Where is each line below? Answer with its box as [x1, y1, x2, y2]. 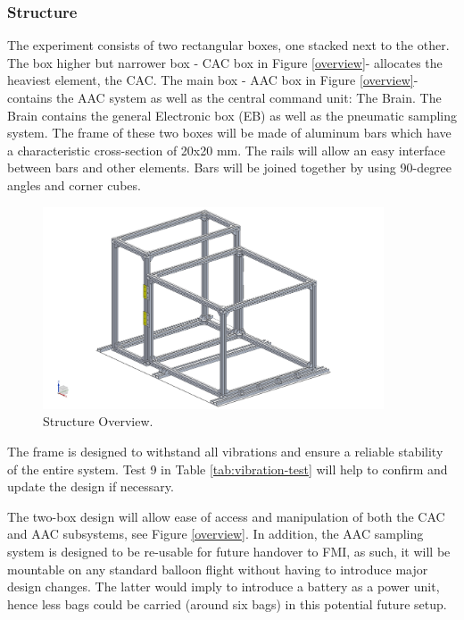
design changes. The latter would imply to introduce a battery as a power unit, [7, 577, 440, 596]
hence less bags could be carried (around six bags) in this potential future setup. [7, 594, 447, 613]
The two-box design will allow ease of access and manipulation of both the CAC [7, 507, 445, 525]
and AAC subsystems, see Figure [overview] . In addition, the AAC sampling [7, 524, 424, 543]
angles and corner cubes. [7, 175, 141, 194]
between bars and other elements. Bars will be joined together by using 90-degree [7, 158, 452, 177]
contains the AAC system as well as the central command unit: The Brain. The [7, 88, 442, 106]
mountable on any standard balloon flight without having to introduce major [7, 559, 428, 578]
